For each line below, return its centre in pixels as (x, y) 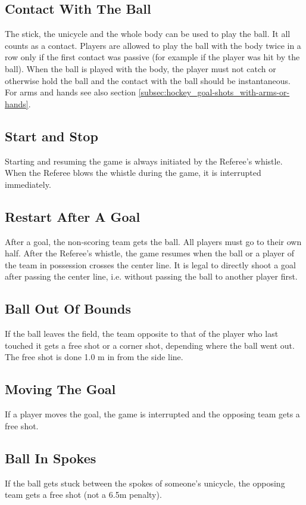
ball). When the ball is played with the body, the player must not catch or (140, 68)
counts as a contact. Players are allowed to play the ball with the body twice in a (153, 45)
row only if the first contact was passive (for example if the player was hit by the (152, 57)
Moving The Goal (60, 389)
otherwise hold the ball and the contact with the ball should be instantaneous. (148, 80)
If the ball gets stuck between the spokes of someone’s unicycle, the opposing (145, 483)
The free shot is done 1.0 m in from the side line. (94, 357)
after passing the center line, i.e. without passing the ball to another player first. (151, 276)
